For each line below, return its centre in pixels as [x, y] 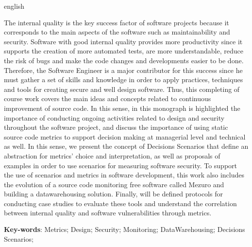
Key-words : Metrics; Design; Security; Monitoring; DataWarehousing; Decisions [125, 229]
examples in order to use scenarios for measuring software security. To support [121, 165]
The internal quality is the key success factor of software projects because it [117, 22]
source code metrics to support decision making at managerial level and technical [125, 136]
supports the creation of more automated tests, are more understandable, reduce [124, 51]
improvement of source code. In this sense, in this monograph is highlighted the [122, 108]
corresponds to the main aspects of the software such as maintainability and [117, 32]
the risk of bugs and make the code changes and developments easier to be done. [124, 60]
